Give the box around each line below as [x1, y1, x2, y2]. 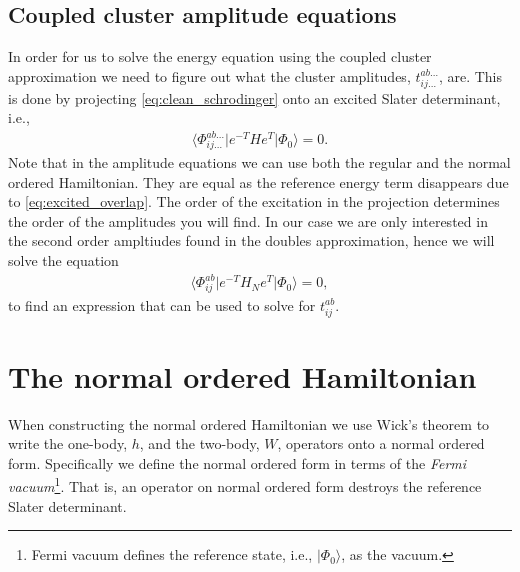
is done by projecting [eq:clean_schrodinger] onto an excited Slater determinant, [8, 87, 501, 108]
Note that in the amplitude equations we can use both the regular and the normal [8, 151, 511, 172]
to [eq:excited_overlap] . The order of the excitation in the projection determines [8, 191, 500, 212]
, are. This [438, 65, 503, 86]
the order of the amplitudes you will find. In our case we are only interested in [8, 210, 488, 231]
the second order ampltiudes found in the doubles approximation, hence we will [8, 230, 495, 251]
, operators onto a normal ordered [277, 433, 485, 454]
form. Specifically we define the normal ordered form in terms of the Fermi [8, 452, 467, 473]
